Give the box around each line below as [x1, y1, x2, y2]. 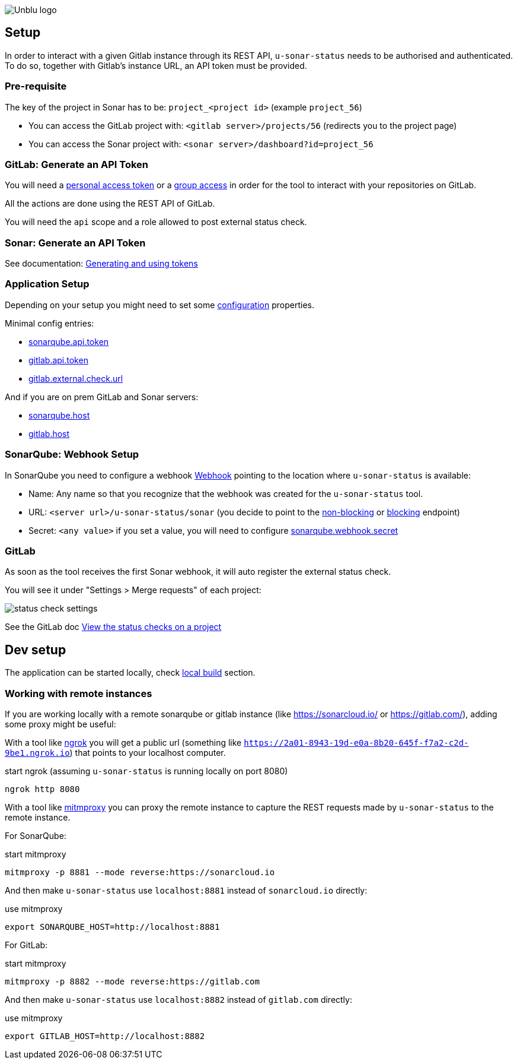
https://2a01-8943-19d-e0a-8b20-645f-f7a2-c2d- [244, 737, 469, 748]
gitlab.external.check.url [28, 373, 123, 384]
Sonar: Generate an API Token [5, 236, 146, 249]
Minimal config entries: [5, 318, 94, 328]
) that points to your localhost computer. [69, 747, 226, 758]
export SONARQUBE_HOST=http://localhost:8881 [5, 921, 220, 932]
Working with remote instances [5, 687, 152, 699]
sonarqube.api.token [28, 336, 109, 347]
